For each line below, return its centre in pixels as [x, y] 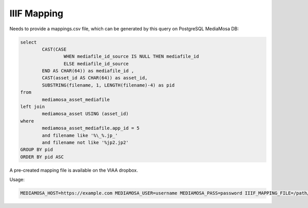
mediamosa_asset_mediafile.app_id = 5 [91, 128]
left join [33, 107]
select [28, 42]
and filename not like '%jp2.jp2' [85, 143]
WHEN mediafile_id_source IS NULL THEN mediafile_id [131, 57]
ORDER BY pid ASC [42, 157]
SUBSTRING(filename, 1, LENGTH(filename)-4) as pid [108, 85]
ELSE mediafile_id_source [96, 64]
